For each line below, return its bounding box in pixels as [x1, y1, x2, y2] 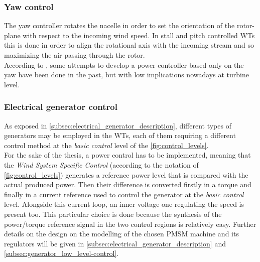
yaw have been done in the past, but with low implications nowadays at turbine [4, 69, 249, 80]
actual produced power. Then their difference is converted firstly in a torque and [4, 179, 251, 190]
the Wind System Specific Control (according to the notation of [4, 159, 199, 170]
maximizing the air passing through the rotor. [4, 50, 145, 60]
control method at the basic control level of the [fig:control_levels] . [4, 140, 209, 150]
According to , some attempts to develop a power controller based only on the [4, 59, 244, 70]
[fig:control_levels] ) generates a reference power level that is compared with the [4, 169, 248, 180]
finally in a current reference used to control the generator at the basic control [4, 189, 244, 199]
